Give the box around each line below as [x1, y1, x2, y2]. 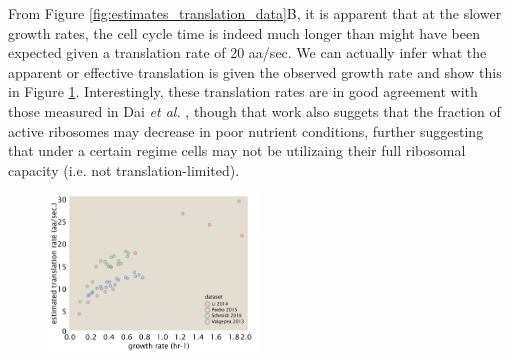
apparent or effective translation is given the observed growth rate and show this [8, 61, 502, 82]
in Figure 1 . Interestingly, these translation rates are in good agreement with [8, 81, 478, 102]
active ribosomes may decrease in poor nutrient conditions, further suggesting [8, 120, 484, 141]
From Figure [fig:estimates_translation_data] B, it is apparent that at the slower [8, 3, 502, 23]
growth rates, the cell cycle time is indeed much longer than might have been [8, 22, 480, 43]
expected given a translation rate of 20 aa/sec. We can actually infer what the [8, 42, 487, 63]
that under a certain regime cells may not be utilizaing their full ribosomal [8, 140, 466, 161]
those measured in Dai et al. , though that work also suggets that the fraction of [8, 100, 501, 121]
